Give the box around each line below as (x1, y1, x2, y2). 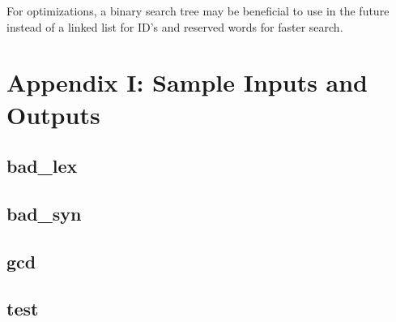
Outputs (6, 97, 100, 131)
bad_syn (6, 200, 82, 225)
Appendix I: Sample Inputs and (6, 66, 368, 99)
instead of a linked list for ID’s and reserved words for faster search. (6, 18, 343, 35)
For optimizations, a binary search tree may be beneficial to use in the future (6, 2, 390, 19)
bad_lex (6, 153, 78, 178)
